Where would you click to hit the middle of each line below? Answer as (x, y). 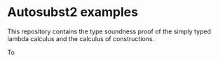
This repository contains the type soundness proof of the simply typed (109, 31)
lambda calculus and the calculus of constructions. (81, 38)
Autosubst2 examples (73, 12)
